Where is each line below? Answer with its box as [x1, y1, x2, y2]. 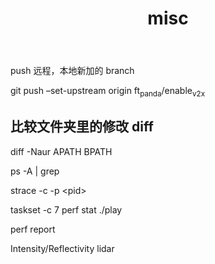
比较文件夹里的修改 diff [10, 118, 154, 136]
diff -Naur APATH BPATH [10, 145, 113, 157]
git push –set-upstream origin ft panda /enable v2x [10, 85, 206, 99]
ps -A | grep [10, 165, 60, 177]
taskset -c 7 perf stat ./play [10, 203, 123, 216]
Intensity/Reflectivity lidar [10, 242, 115, 254]
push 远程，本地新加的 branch [10, 65, 135, 77]
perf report [10, 223, 56, 235]
